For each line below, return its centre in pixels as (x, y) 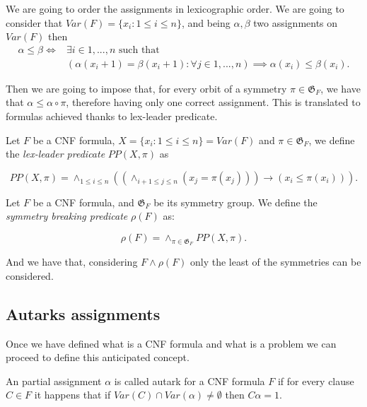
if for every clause (316, 381)
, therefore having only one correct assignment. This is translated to (213, 102)
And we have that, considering (72, 262)
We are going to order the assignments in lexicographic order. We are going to (175, 8)
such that (139, 50)
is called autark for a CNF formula (190, 381)
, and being (206, 22)
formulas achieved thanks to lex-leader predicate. (112, 116)
